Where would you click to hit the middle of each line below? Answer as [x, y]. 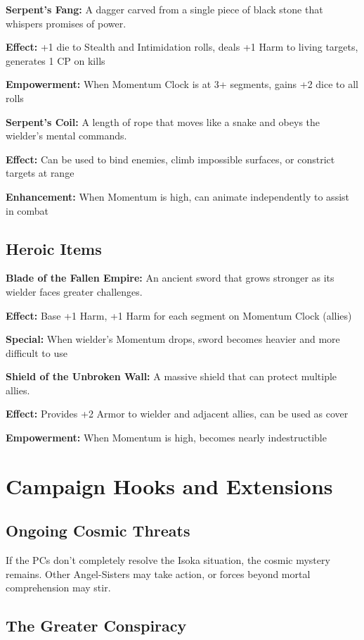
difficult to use [37, 352]
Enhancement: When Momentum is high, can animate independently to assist [177, 196]
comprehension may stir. [58, 588]
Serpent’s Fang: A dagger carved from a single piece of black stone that [164, 9]
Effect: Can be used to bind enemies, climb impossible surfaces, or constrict [170, 159]
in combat [27, 210]
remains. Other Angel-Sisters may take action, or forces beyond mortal [158, 573]
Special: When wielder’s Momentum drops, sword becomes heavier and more [173, 339]
